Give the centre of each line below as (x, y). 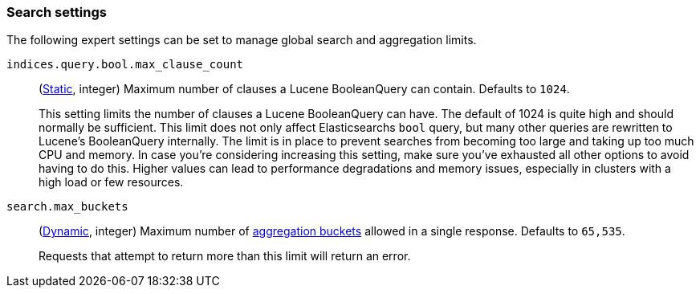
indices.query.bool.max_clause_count (125, 65)
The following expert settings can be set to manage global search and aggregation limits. (242, 40)
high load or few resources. (111, 182)
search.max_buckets (67, 207)
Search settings (57, 12)
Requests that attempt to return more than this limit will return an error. (225, 256)
